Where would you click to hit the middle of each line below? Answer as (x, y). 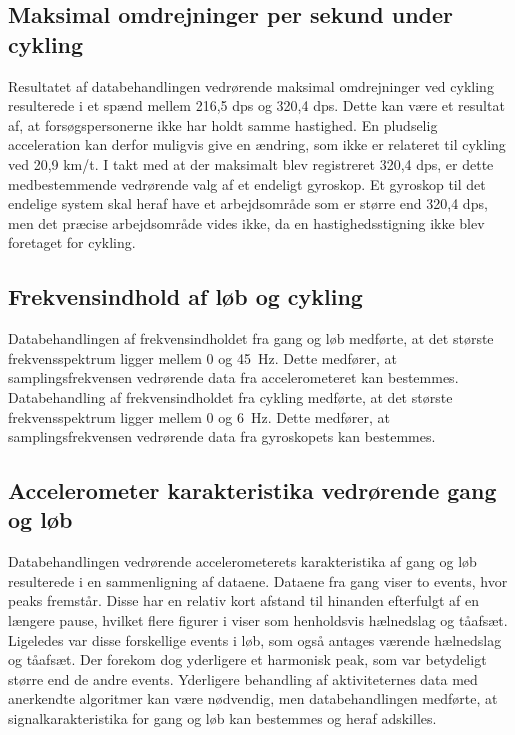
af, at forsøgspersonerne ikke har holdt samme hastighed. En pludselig (223, 124)
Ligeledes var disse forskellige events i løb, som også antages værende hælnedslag (255, 639)
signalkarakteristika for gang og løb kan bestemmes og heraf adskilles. (222, 718)
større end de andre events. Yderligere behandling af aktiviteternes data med (243, 678)
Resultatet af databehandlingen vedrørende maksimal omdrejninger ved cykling (251, 85)
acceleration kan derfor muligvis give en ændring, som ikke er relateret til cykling (257, 144)
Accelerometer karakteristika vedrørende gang (252, 490)
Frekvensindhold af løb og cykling (185, 296)
